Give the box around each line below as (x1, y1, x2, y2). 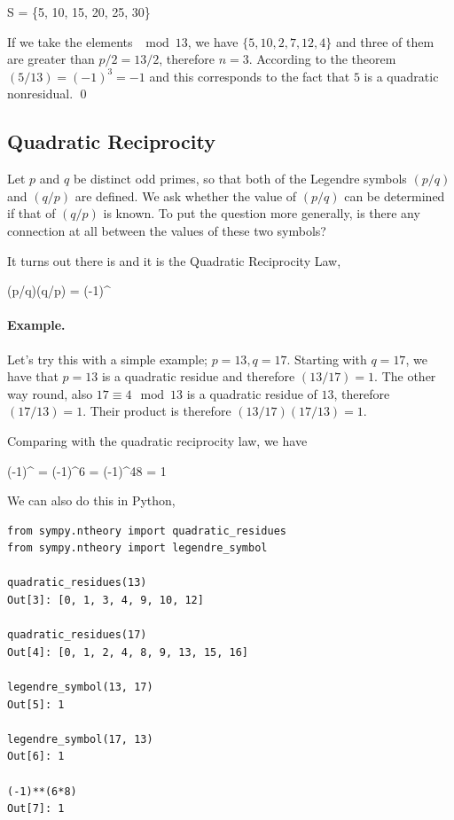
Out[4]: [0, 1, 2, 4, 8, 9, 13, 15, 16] (7, 645, 249, 659)
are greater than (7, 50, 95, 68)
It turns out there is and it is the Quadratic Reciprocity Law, (7, 251, 341, 269)
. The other (374, 367, 436, 386)
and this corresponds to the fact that (149, 66, 350, 85)
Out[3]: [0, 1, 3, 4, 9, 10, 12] (7, 594, 204, 607)
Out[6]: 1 (7, 750, 65, 763)
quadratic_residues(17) (7, 629, 147, 642)
